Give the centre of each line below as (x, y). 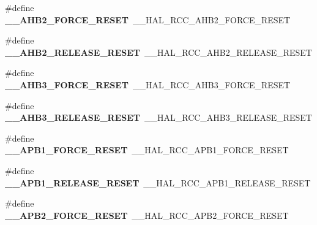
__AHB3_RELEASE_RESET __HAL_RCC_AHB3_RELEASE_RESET (158, 117)
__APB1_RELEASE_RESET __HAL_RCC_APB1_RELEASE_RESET (158, 182)
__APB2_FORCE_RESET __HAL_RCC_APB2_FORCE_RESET (147, 215)
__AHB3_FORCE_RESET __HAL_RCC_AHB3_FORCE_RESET (148, 84)
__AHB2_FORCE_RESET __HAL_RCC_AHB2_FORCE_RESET (148, 19)
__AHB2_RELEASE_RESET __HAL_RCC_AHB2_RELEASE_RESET (158, 52)
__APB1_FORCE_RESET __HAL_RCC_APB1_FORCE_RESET (147, 150)
